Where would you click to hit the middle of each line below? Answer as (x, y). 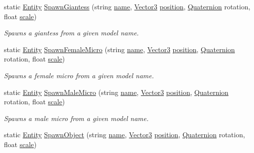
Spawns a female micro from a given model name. (79, 75)
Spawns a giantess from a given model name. (71, 33)
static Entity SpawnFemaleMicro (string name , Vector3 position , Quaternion (120, 49)
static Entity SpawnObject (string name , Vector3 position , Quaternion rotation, (125, 135)
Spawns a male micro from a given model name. (76, 118)
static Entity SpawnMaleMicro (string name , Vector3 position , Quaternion (116, 92)
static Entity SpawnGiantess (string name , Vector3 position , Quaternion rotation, (127, 6)
